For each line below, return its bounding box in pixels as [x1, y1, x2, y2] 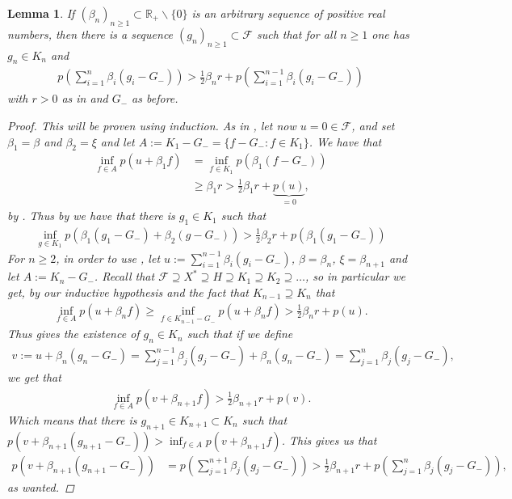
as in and [61, 90, 108, 107]
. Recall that [94, 268, 155, 285]
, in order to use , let [56, 249, 161, 266]
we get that [7, 368, 61, 385]
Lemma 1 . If [7, 5, 75, 21]
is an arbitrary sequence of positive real [191, 5, 385, 21]
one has [371, 25, 409, 42]
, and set [351, 117, 395, 134]
